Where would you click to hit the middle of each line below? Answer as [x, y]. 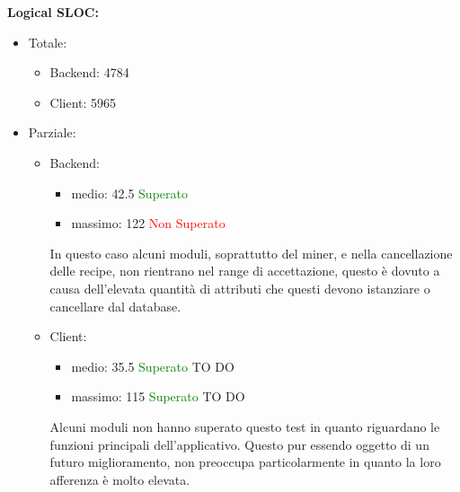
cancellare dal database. [115, 306]
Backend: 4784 [89, 72]
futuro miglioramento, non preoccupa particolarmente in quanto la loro [245, 462]
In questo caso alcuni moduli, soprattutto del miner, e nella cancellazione [251, 253]
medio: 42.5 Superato [129, 193]
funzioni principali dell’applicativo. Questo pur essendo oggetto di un [239, 444]
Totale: [48, 42]
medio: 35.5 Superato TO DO [153, 366]
